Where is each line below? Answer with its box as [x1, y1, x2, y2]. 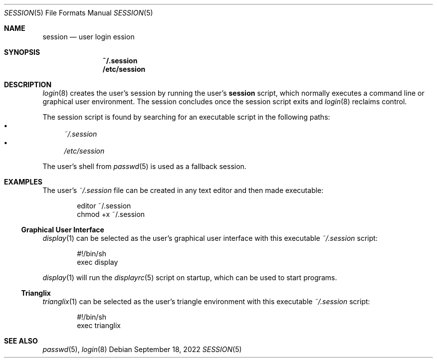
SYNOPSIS [4, 48, 40, 56]
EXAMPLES [4, 178, 42, 186]
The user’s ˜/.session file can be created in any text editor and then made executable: [42, 186, 324, 194]
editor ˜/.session [77, 201, 131, 210]
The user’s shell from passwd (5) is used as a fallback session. [42, 162, 246, 171]
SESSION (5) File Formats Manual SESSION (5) [4, 8, 153, 17]
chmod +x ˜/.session [77, 210, 145, 218]
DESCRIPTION [4, 80, 52, 89]
